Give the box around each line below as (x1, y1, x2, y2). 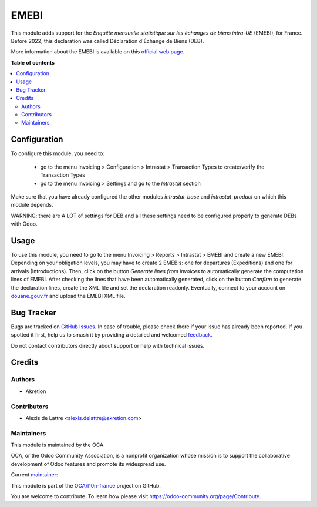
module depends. (11, 202, 53, 209)
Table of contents (11, 59, 55, 66)
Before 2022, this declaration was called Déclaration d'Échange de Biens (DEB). (11, 37, 204, 44)
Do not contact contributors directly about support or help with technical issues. (11, 342, 205, 349)
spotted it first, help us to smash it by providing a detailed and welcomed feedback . (11, 331, 213, 338)
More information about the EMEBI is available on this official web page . (11, 48, 185, 55)
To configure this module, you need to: (11, 150, 105, 157)
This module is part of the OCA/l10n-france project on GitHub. (11, 482, 161, 489)
